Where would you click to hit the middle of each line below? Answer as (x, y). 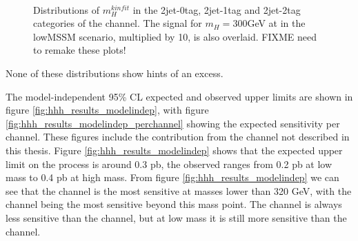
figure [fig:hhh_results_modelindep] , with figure (107, 110)
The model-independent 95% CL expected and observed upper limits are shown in (179, 96)
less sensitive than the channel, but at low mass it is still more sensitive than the (176, 217)
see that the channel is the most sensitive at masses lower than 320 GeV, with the (179, 190)
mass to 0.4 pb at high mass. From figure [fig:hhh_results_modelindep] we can (172, 177)
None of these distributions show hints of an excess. (115, 73)
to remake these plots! (80, 50)
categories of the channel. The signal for (118, 23)
